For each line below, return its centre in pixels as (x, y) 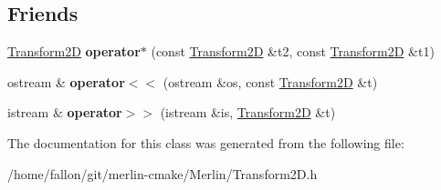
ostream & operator (66, 81)
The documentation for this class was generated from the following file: (206, 142)
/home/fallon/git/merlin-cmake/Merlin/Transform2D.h (163, 173)
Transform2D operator (74, 51)
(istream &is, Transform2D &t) (248, 112)
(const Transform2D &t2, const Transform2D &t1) (293, 51)
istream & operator (65, 112)
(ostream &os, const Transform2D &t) (270, 81)
